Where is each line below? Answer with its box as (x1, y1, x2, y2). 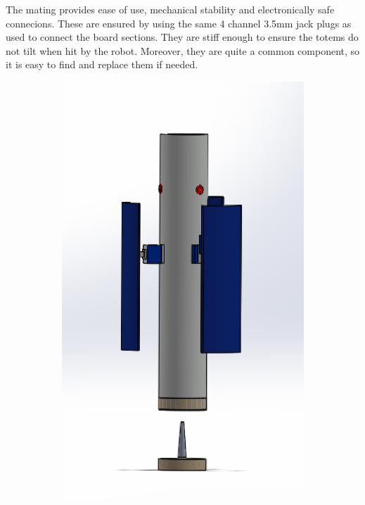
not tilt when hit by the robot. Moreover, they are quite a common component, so (6, 43, 360, 58)
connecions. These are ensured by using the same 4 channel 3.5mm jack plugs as (6, 15, 352, 30)
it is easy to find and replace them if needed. (6, 57, 198, 72)
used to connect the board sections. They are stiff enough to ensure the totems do (6, 30, 359, 44)
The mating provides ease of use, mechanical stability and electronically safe (6, 2, 335, 16)
